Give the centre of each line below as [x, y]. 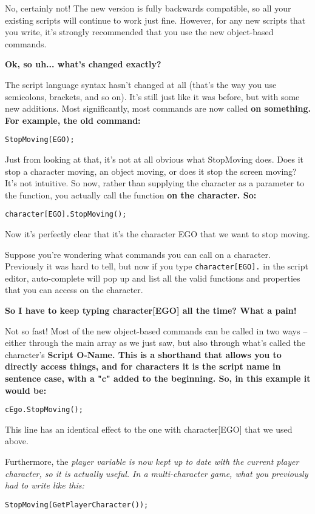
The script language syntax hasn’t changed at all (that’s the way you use [141, 84]
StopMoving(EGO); [40, 140]
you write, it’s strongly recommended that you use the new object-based [139, 32]
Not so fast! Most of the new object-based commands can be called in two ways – [156, 330]
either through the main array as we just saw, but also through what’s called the [155, 343]
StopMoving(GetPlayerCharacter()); [77, 505]
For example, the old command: [73, 120]
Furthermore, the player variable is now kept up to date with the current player [152, 462]
